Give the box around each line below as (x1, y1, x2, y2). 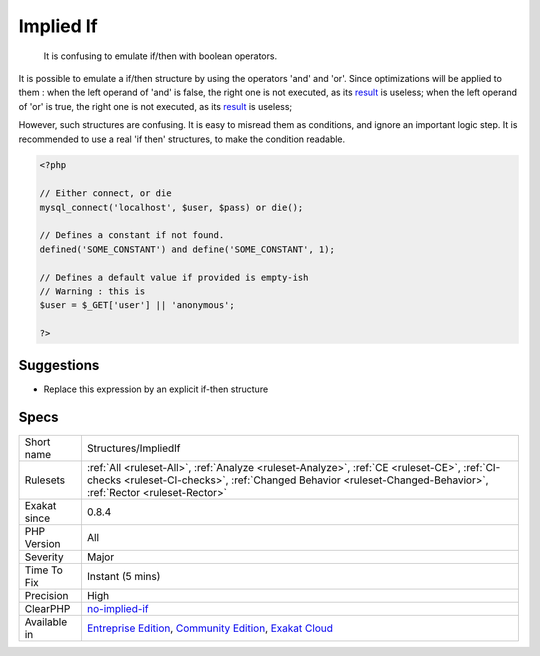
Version (24, 536, 61, 550)
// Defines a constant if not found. (39, 230, 225, 241)
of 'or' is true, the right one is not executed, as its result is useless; (18, 100, 293, 112)
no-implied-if (86, 601, 149, 615)
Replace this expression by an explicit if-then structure (43, 383, 269, 395)
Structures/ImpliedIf (86, 441, 181, 455)
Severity (24, 550, 64, 564)
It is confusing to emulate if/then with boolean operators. (43, 50, 278, 62)
